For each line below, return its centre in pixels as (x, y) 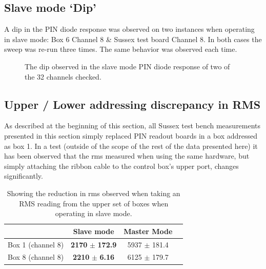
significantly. (24, 176)
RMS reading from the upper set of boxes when (94, 203)
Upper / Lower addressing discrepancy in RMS (132, 104)
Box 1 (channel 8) (36, 244)
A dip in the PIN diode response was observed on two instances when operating (129, 29)
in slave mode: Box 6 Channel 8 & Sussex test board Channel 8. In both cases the (133, 39)
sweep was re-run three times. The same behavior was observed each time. (121, 49)
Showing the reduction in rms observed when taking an (94, 193)
